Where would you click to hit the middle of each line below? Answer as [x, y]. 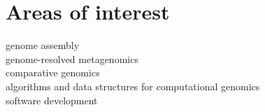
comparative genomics [53, 72]
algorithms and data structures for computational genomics [133, 86]
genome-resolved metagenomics [72, 58]
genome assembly [43, 45]
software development [52, 100]
